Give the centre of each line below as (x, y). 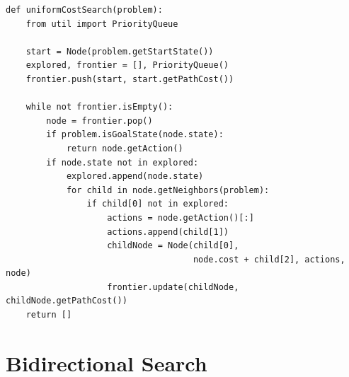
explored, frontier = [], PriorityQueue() (127, 65)
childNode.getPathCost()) (67, 301)
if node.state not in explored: (122, 162)
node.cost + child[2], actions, (269, 259)
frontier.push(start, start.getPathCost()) (130, 79)
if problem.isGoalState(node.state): (135, 135)
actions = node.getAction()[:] (181, 217)
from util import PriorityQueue (102, 24)
